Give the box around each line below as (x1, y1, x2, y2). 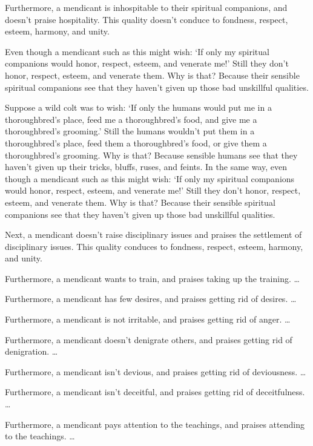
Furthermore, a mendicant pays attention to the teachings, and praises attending (5, 418, 305, 430)
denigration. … (5, 345, 58, 358)
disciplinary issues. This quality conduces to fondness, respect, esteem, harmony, (5, 240, 303, 252)
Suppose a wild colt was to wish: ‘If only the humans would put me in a (5, 101, 272, 114)
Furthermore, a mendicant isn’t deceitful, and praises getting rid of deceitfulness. (5, 385, 305, 398)
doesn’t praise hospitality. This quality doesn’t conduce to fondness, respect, (5, 13, 288, 25)
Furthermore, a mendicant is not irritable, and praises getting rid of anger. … (5, 313, 291, 326)
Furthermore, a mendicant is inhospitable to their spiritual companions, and (5, 1, 288, 13)
